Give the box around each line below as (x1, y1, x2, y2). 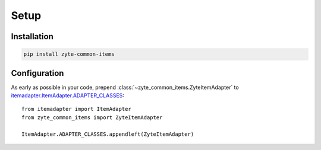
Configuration (11, 68, 64, 78)
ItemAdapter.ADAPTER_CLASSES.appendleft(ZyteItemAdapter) (21, 130, 194, 138)
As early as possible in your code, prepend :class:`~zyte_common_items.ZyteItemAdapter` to (11, 84, 239, 91)
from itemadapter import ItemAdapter (21, 106, 132, 113)
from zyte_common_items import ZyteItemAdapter (21, 114, 163, 121)
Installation (11, 31, 53, 42)
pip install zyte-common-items (23, 51, 115, 58)
